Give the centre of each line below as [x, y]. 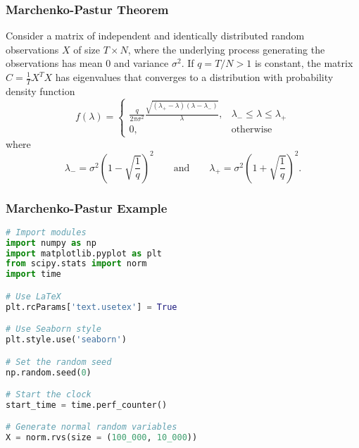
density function [40, 91]
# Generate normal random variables [92, 427]
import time [33, 274]
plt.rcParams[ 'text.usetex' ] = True [92, 307]
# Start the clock [49, 395]
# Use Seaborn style [54, 329]
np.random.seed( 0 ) [49, 372]
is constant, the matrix [304, 63]
